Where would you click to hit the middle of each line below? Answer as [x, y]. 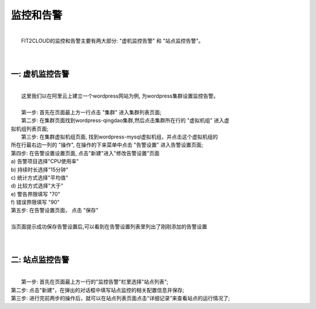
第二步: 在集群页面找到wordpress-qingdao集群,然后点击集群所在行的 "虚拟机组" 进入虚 [125, 120]
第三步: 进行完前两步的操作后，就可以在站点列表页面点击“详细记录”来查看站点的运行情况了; [121, 298]
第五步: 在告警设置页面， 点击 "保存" [55, 210]
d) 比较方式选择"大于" [37, 186]
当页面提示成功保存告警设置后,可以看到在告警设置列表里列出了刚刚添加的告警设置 [109, 227]
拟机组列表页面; [30, 129]
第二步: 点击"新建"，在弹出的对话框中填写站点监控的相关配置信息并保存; [97, 290]
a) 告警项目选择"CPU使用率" [45, 161]
